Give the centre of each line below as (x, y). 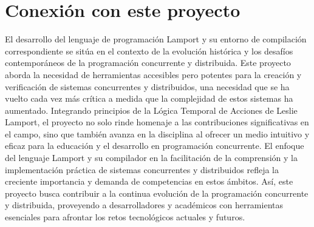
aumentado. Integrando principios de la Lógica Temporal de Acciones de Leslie (151, 110)
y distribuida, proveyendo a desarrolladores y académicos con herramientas (144, 205)
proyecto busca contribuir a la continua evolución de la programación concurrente (157, 193)
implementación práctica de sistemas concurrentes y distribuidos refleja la (142, 169)
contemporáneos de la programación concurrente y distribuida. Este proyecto (148, 63)
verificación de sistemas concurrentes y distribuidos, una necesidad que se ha (147, 86)
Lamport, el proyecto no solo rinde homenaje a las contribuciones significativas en (157, 122)
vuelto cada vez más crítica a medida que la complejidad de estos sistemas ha (149, 98)
